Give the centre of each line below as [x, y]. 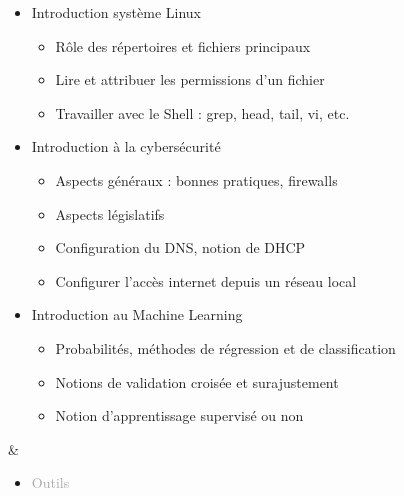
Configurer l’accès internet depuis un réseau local [206, 280]
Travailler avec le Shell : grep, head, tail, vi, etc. [202, 112]
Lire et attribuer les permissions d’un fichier [190, 79]
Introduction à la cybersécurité [126, 146]
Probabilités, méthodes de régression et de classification [225, 347]
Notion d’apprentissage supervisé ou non [179, 415]
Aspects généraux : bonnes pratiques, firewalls [196, 179]
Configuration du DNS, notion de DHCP [180, 247]
